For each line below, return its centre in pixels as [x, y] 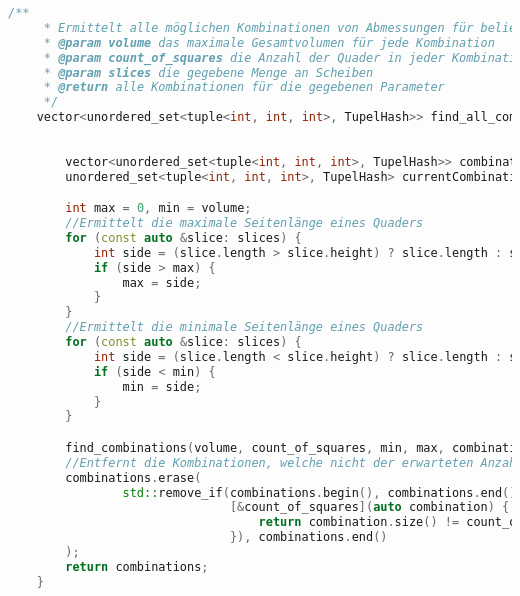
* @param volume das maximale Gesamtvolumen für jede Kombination [269, 42]
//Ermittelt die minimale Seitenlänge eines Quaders [244, 327]
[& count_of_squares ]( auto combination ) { [369, 507]
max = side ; [162, 282]
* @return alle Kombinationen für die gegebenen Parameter [244, 87]
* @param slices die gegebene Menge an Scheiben [208, 72]
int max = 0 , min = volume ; [158, 208]
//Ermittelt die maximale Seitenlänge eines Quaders [244, 223]
